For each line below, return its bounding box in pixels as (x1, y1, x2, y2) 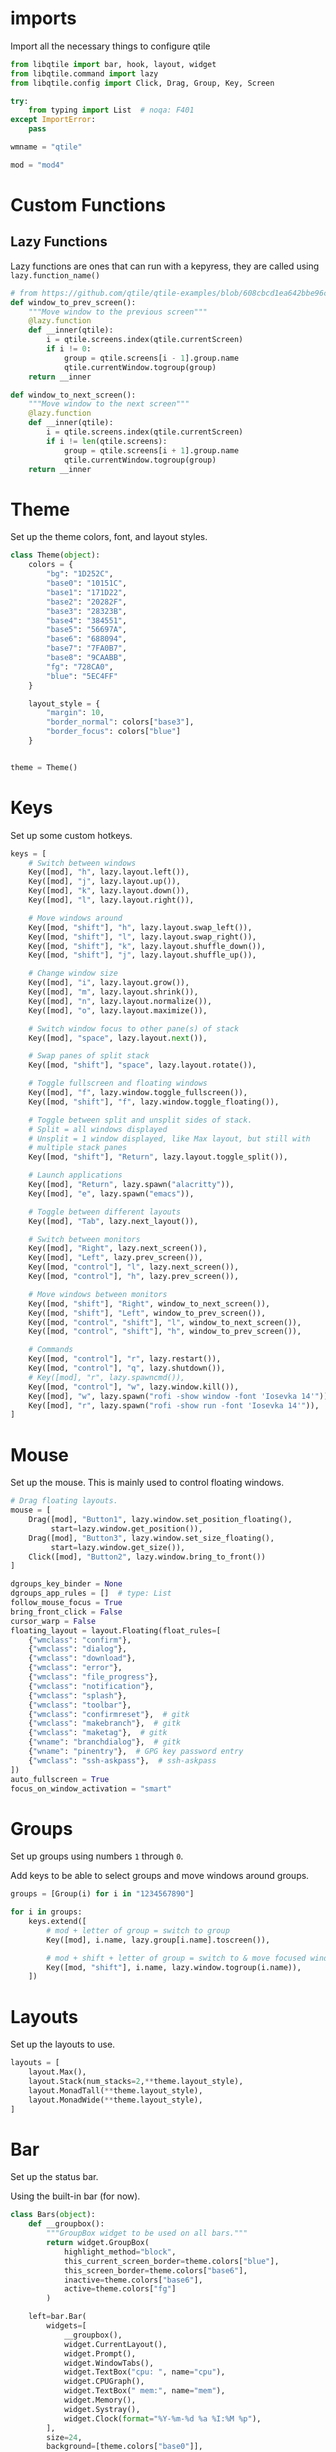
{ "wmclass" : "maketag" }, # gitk (28, 1728, 168, 1738)
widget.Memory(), (63, 2395, 137, 2406)
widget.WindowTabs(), (63, 2358, 155, 2368)
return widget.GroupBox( (46, 2238, 150, 2248)
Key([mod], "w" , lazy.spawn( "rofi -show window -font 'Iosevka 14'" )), (28, 1391, 333, 1401)
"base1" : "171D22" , (46, 587, 128, 597)
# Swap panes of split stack (28, 1051, 150, 1061)
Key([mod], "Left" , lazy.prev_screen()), (28, 1253, 203, 1263)
